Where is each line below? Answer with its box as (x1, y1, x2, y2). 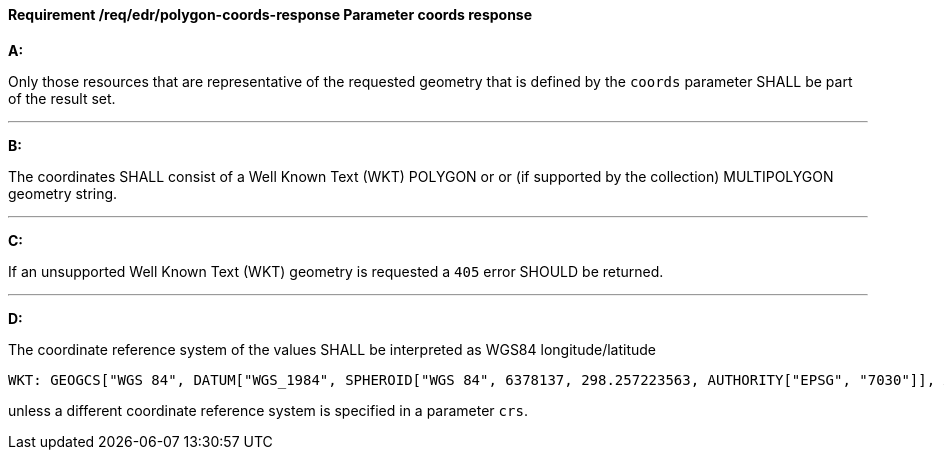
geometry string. (8, 184, 118, 202)
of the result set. (8, 89, 116, 107)
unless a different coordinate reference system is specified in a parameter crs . (8, 401, 528, 419)
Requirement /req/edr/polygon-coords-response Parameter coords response (8, 6, 533, 23)
